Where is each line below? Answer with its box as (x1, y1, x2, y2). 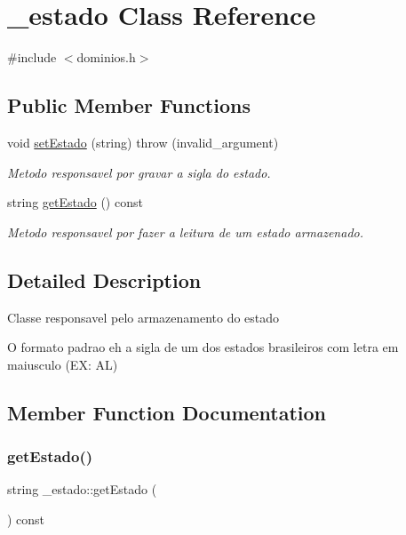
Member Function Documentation (7, 398, 327, 426)
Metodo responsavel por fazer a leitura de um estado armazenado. (7, 222, 363, 241)
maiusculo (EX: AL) (7, 355, 118, 373)
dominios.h (76, 48, 136, 67)
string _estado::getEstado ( (7, 480, 157, 499)
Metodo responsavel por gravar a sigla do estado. (7, 163, 271, 181)
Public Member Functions (7, 92, 251, 119)
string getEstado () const (7, 193, 143, 212)
